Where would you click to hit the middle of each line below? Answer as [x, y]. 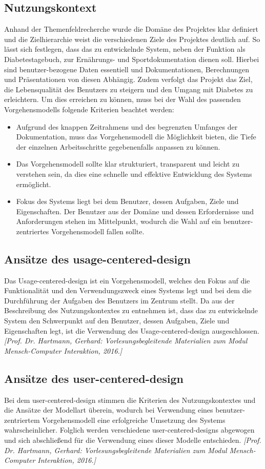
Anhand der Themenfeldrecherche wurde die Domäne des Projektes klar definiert [131, 29]
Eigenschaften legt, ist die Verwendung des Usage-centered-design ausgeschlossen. [132, 330]
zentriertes [33, 231]
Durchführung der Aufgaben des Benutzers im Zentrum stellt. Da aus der [119, 300]
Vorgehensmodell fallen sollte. [98, 231]
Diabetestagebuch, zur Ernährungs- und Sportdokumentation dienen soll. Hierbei [132, 59]
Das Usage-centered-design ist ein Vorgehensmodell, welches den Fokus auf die [127, 280]
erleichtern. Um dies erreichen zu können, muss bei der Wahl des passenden [123, 99]
